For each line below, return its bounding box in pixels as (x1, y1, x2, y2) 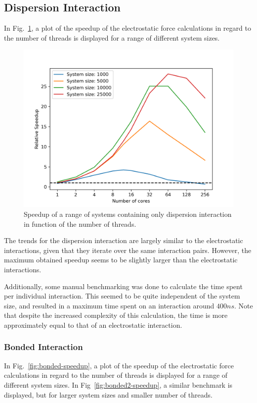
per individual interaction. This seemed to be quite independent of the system (4, 291, 240, 301)
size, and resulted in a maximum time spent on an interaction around (4, 300, 214, 310)
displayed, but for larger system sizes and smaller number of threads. (4, 389, 213, 400)
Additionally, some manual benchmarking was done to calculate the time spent (4, 281, 243, 291)
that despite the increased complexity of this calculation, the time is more (4, 310, 228, 320)
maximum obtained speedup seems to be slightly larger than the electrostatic (4, 254, 238, 265)
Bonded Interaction (4, 341, 83, 353)
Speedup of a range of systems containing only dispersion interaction (24, 208, 232, 219)
